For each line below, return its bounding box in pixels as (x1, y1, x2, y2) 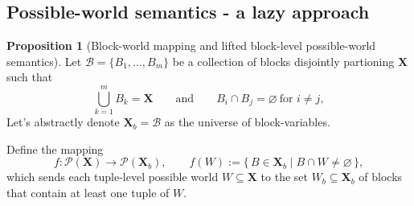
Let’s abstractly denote (6, 113, 120, 130)
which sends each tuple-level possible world (6, 168, 219, 185)
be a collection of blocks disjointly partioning (172, 52, 395, 69)
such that (6, 68, 53, 85)
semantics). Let (6, 52, 82, 69)
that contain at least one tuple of (6, 183, 170, 200)
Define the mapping (6, 140, 104, 157)
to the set (260, 168, 308, 185)
